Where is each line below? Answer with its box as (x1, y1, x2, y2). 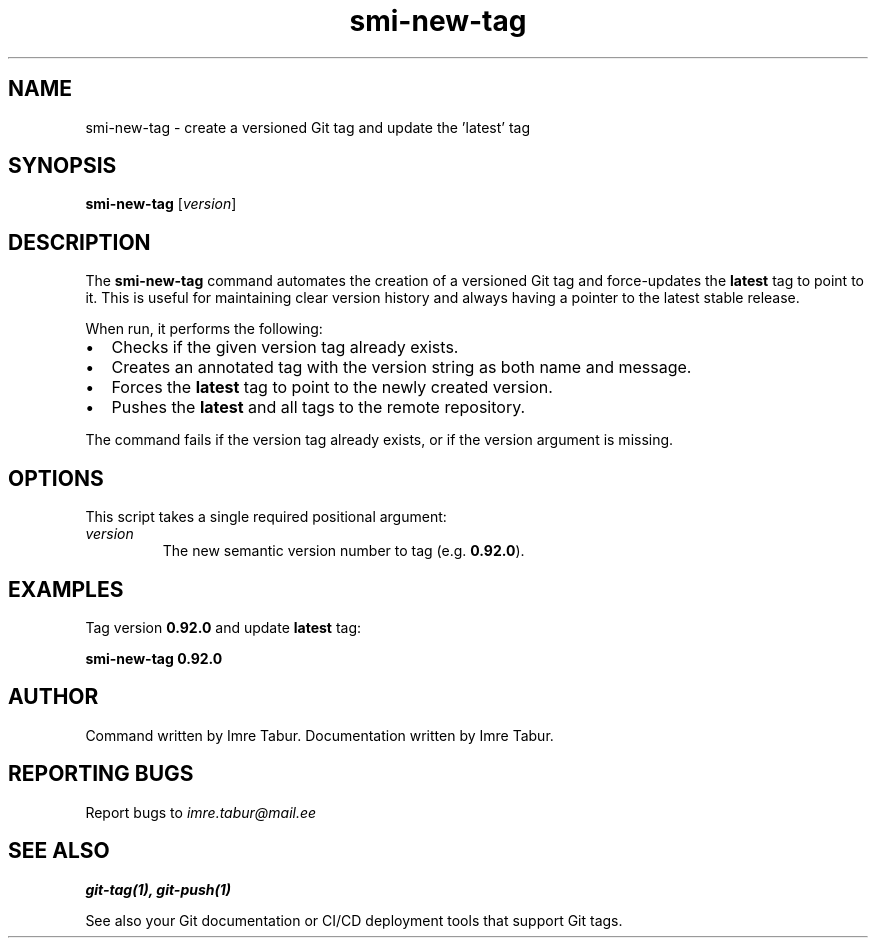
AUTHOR (8, 684, 99, 710)
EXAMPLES (8, 576, 124, 602)
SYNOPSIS (8, 153, 117, 179)
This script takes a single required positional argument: (85, 508, 447, 526)
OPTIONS (8, 465, 104, 491)
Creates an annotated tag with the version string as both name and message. (111, 357, 692, 378)
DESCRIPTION (8, 229, 151, 255)
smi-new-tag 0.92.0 (85, 649, 223, 667)
